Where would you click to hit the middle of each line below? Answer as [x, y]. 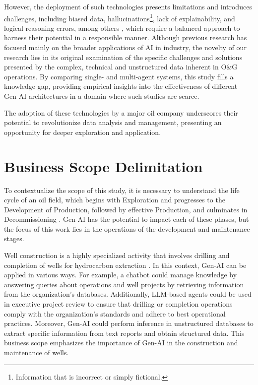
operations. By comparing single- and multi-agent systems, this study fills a [119, 76]
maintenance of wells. [36, 352]
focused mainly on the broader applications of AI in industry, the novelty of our [125, 47]
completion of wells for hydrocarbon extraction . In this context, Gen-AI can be [125, 265]
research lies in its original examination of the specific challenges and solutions [123, 57]
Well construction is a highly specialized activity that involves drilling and [117, 255]
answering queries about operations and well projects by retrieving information [124, 284]
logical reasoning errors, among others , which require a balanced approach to [122, 28]
